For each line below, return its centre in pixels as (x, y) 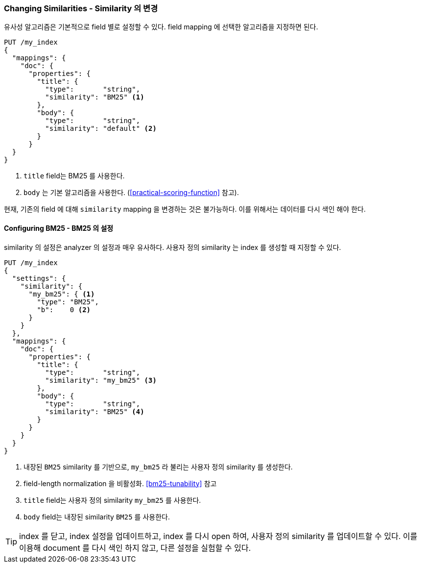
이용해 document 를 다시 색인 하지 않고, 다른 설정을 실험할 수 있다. (135, 548)
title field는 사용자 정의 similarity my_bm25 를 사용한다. (112, 500)
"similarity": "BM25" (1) (95, 97)
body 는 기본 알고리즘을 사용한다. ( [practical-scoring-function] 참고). (131, 193)
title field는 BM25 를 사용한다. (74, 176)
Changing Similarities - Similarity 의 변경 (81, 8)
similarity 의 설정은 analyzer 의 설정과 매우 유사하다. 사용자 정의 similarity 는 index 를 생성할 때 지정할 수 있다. (173, 247)
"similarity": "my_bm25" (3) (101, 380)
